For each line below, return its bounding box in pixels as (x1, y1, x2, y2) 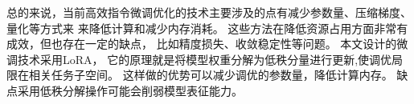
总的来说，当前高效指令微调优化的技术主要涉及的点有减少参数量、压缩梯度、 (6, 4, 412, 20)
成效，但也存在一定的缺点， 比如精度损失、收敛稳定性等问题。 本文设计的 (6, 35, 397, 52)
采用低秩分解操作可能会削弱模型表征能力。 (17, 82, 243, 98)
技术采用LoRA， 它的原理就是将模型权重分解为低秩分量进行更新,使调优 (17, 50, 392, 67)
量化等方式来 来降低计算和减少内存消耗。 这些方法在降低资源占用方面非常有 (6, 19, 408, 36)
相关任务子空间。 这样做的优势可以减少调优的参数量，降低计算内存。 (28, 66, 393, 83)
